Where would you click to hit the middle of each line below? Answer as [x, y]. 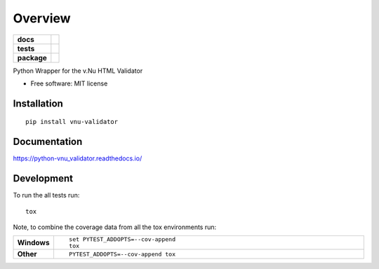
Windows [33, 243]
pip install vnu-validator [72, 122]
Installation [38, 103]
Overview [42, 18]
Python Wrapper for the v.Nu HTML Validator [78, 71]
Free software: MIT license [69, 83]
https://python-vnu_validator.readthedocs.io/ [78, 158]
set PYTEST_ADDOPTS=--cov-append [122, 239]
